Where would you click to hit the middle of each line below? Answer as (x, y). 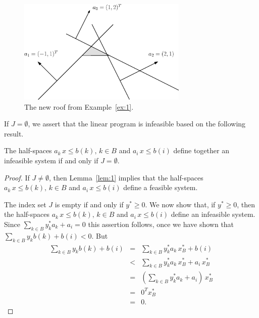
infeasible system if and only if (51, 160)
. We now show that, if (180, 204)
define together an (201, 150)
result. (14, 133)
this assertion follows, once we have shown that (161, 224)
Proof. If (17, 177)
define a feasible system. (161, 187)
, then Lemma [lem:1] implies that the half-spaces (126, 177)
